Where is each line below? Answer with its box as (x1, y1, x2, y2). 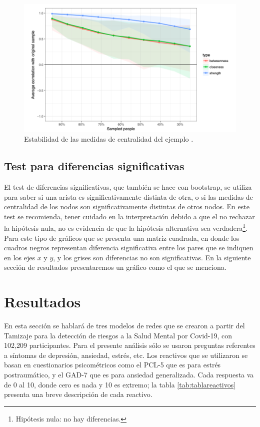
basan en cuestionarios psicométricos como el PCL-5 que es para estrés (4, 359, 221, 370)
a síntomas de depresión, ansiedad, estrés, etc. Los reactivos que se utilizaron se (4, 349, 248, 360)
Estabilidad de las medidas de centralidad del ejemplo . (24, 134, 193, 144)
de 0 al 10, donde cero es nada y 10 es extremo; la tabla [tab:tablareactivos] (4, 379, 236, 389)
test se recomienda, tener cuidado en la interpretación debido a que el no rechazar (4, 211, 255, 221)
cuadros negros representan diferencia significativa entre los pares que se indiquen (4, 242, 253, 253)
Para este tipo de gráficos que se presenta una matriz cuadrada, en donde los (4, 232, 239, 243)
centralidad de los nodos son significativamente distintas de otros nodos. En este (4, 201, 249, 212)
